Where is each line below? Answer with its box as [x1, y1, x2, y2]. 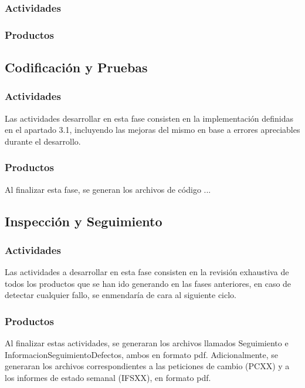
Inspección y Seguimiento [5, 212, 162, 230]
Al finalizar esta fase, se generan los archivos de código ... [5, 183, 211, 195]
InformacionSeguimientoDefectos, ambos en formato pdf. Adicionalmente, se [5, 348, 279, 360]
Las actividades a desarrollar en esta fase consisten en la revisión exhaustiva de [5, 266, 289, 278]
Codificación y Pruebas [5, 58, 148, 76]
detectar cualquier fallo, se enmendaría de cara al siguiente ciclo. [5, 289, 237, 301]
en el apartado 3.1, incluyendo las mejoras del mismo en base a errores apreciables [5, 123, 300, 136]
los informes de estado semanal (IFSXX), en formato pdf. [5, 372, 211, 384]
